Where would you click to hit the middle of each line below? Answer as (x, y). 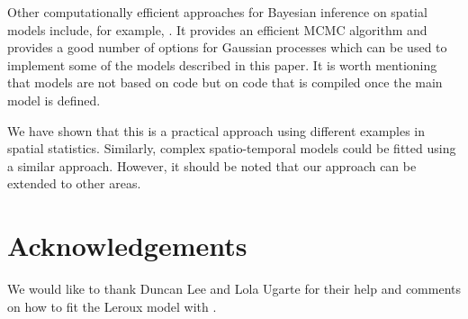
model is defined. (54, 100)
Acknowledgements (127, 246)
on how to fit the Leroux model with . (112, 306)
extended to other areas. (74, 183)
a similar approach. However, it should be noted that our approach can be (212, 165)
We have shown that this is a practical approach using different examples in (216, 130)
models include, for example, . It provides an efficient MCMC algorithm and (217, 29)
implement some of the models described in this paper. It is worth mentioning (222, 64)
